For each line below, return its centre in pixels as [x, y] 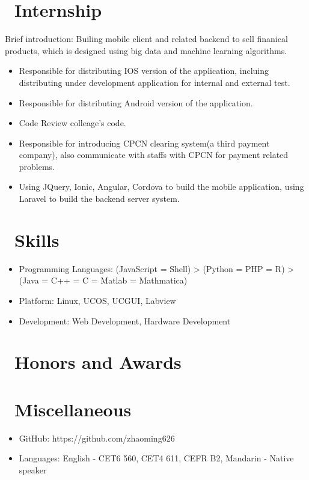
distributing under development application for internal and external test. [154, 82]
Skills [37, 239]
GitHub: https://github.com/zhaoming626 [97, 438]
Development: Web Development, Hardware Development [125, 321]
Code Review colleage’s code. [72, 123]
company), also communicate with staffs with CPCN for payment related [154, 155]
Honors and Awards [98, 362]
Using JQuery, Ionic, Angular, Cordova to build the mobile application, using [161, 187]
